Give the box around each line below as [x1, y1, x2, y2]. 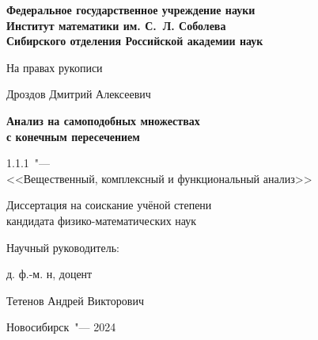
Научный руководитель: [6, 239, 119, 255]
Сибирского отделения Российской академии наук [6, 32, 263, 49]
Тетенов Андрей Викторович [6, 292, 144, 308]
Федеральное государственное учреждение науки [6, 2, 256, 17]
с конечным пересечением [6, 128, 140, 144]
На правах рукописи [6, 59, 103, 75]
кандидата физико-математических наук [6, 212, 197, 228]
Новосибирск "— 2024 [6, 319, 116, 335]
